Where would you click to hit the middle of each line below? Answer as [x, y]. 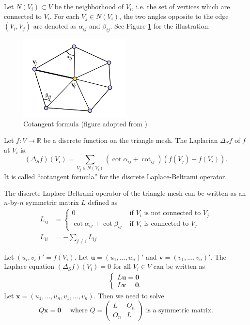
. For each [64, 16]
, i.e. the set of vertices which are [181, 6]
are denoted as [55, 26]
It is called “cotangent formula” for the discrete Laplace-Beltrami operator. [116, 177]
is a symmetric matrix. [180, 311]
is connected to [166, 224]
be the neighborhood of [89, 6]
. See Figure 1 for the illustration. [160, 26]
